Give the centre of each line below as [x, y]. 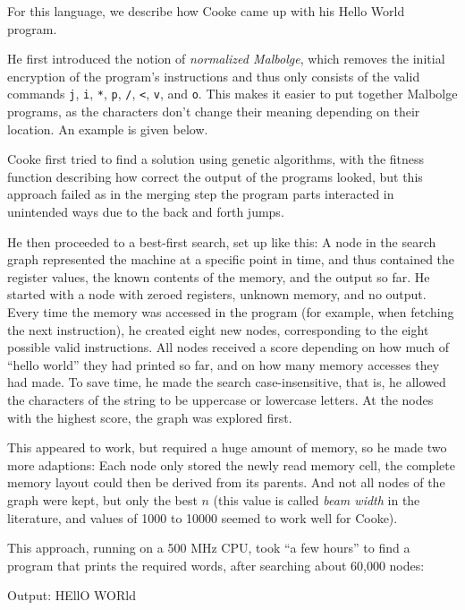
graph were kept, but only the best [102, 499]
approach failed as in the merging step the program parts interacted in [201, 194]
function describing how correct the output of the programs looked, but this [215, 176]
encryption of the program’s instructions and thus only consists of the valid [214, 76]
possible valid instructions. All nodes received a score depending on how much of [228, 347]
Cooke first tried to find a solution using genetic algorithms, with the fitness [216, 159]
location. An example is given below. [108, 129]
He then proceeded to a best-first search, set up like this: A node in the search [222, 241]
